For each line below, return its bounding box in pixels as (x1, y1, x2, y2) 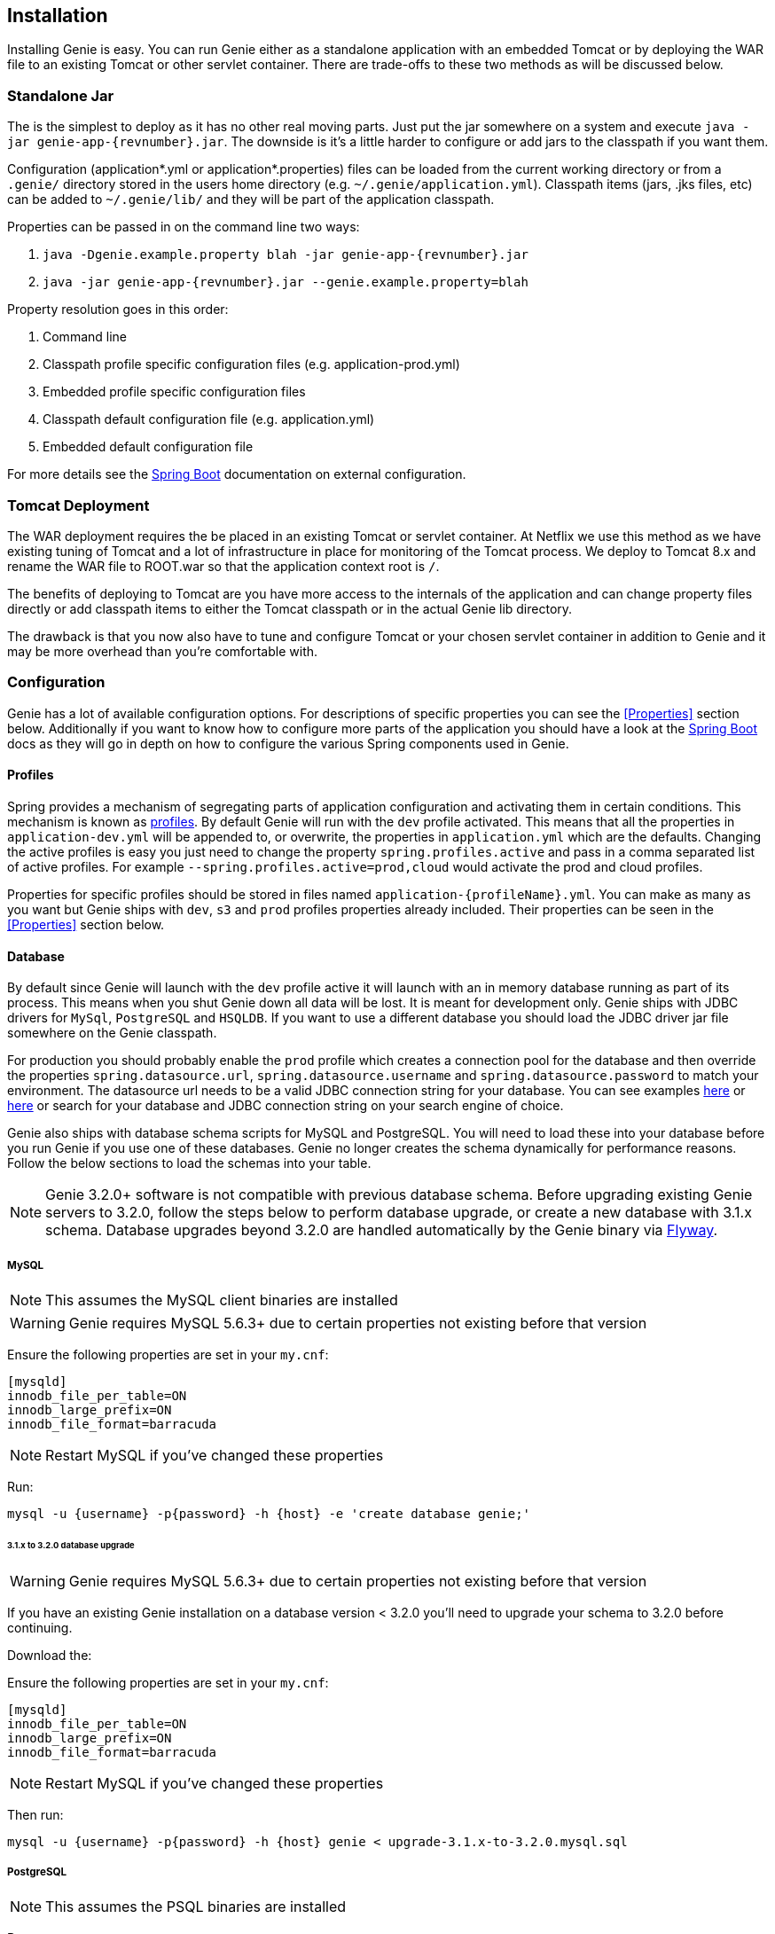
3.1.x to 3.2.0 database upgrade (7, 1539, 135, 1550)
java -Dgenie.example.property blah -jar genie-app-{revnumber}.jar (43, 247, 528, 262)
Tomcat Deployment (7, 496, 150, 514)
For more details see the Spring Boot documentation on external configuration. (7, 466, 466, 482)
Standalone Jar (7, 86, 114, 105)
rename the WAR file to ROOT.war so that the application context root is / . (7, 558, 440, 574)
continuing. (7, 1619, 73, 1635)
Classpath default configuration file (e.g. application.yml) (43, 411, 375, 427)
